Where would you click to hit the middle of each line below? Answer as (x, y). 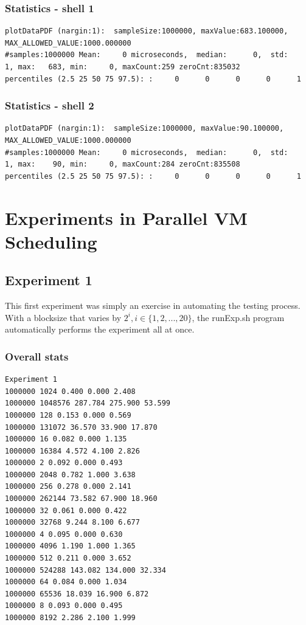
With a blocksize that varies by (63, 317)
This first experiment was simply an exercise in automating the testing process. (153, 306)
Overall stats (37, 356)
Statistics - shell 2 (50, 105)
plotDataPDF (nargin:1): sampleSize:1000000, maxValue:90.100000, (144, 129)
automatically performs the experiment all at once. (100, 329)
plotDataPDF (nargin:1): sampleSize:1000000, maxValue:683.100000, (147, 31)
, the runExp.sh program (238, 317)
